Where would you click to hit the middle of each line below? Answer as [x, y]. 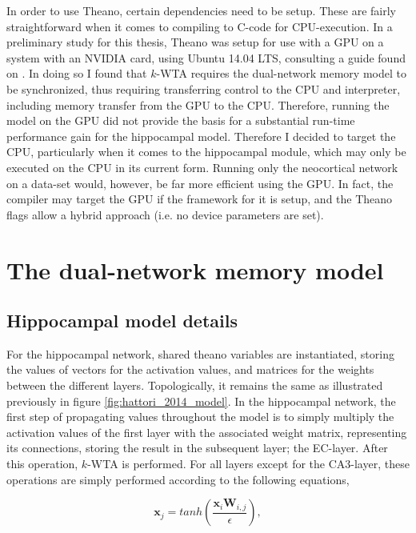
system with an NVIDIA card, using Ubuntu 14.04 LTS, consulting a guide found [206, 57]
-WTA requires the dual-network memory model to [281, 73]
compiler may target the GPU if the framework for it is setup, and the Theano [200, 199]
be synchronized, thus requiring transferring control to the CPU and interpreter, [204, 88]
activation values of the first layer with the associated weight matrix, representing [207, 432]
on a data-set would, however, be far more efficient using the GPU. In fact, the [200, 183]
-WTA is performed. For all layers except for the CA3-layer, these [248, 464]
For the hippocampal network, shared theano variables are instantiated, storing [200, 353]
